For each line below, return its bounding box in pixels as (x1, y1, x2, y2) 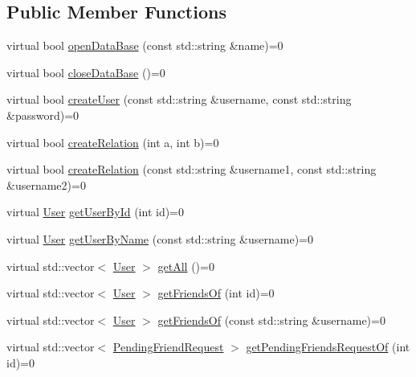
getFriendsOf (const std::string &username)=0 (157, 311, 385, 328)
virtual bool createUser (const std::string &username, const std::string (6, 91, 352, 108)
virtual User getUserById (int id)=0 (6, 203, 185, 220)
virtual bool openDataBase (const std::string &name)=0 (6, 37, 283, 54)
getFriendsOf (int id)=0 (157, 285, 275, 301)
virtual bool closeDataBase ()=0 (6, 64, 165, 80)
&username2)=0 (6, 176, 86, 193)
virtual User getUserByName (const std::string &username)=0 (6, 230, 313, 247)
